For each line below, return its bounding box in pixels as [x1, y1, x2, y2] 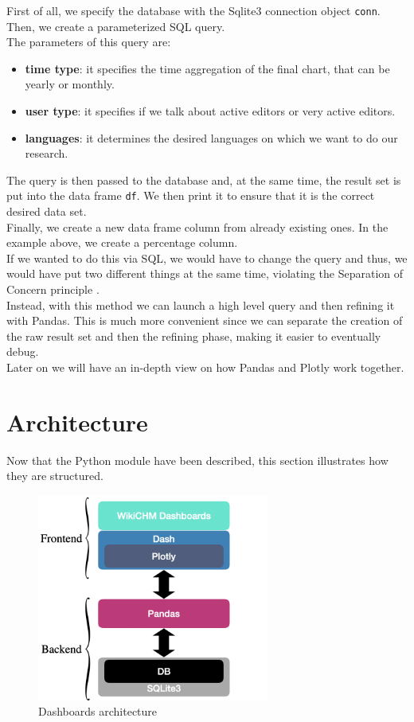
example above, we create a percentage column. [6, 234, 238, 251]
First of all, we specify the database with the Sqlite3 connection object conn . [6, 2, 381, 18]
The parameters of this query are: [6, 33, 171, 50]
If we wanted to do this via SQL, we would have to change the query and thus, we [6, 249, 408, 266]
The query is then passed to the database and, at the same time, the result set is [6, 171, 401, 188]
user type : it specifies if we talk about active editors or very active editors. [25, 103, 396, 119]
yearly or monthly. [25, 76, 115, 92]
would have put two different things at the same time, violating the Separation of [6, 265, 404, 282]
